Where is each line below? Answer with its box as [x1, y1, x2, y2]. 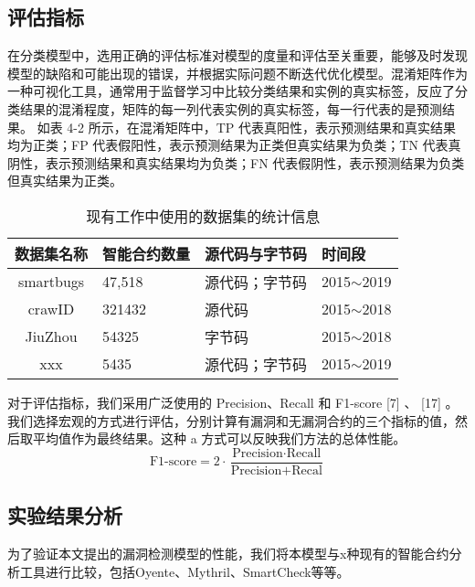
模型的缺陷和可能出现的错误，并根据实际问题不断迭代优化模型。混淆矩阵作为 [7, 63, 468, 82]
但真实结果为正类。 [7, 171, 122, 190]
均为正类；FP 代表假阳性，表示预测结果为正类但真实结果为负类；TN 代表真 [7, 135, 461, 155]
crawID [27, 298, 75, 320]
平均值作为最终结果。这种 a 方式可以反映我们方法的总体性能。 [32, 429, 406, 448]
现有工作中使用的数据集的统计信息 [86, 205, 321, 227]
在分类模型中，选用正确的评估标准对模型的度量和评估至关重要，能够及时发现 [7, 46, 468, 65]
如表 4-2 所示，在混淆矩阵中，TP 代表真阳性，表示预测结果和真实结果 [37, 117, 456, 136]
